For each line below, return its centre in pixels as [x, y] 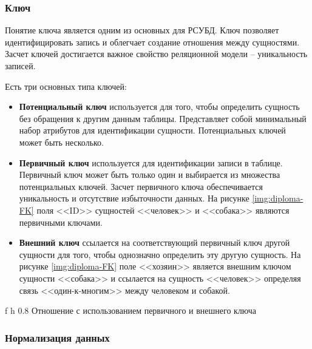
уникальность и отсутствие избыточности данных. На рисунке [134, 198]
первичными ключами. [61, 222]
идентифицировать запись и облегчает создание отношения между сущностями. [152, 42]
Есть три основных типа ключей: [66, 86]
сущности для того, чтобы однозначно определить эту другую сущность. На [160, 254]
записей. [20, 66]
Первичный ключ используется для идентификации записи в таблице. [151, 162]
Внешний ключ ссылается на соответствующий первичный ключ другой [154, 242]
